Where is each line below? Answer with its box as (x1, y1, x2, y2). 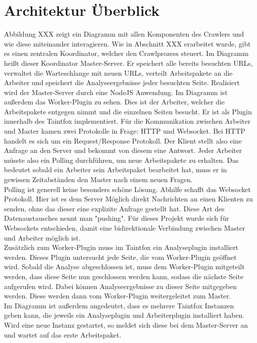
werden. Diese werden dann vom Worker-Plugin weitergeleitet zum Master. (4, 291, 231, 301)
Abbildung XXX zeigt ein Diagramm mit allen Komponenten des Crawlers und (4, 29, 244, 39)
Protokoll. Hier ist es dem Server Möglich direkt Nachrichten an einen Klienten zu (4, 194, 253, 204)
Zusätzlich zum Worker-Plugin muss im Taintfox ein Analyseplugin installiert (4, 242, 239, 252)
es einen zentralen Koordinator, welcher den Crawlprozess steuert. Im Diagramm (4, 48, 249, 58)
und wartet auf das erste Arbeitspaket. (4, 329, 121, 340)
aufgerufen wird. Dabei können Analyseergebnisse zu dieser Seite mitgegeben (4, 281, 237, 291)
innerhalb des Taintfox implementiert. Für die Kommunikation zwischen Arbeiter (4, 116, 251, 126)
